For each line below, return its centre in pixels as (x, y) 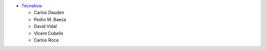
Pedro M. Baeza (50, 19)
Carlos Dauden (49, 13)
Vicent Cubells (49, 33)
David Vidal (45, 26)
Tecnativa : (32, 6)
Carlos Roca (46, 40)
